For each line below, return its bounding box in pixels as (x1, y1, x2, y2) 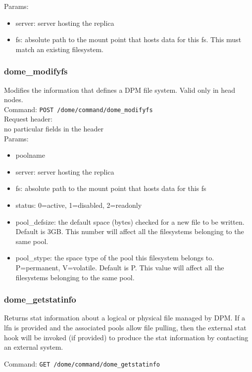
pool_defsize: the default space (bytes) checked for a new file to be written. (15, 216, 245, 227)
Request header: (4, 114, 52, 124)
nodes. (4, 94, 23, 105)
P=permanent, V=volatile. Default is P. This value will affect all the (15, 262, 224, 272)
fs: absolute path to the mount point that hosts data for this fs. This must (15, 34, 242, 45)
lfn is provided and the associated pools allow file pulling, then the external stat (4, 322, 247, 332)
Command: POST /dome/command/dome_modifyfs (4, 104, 153, 114)
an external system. (4, 342, 63, 352)
